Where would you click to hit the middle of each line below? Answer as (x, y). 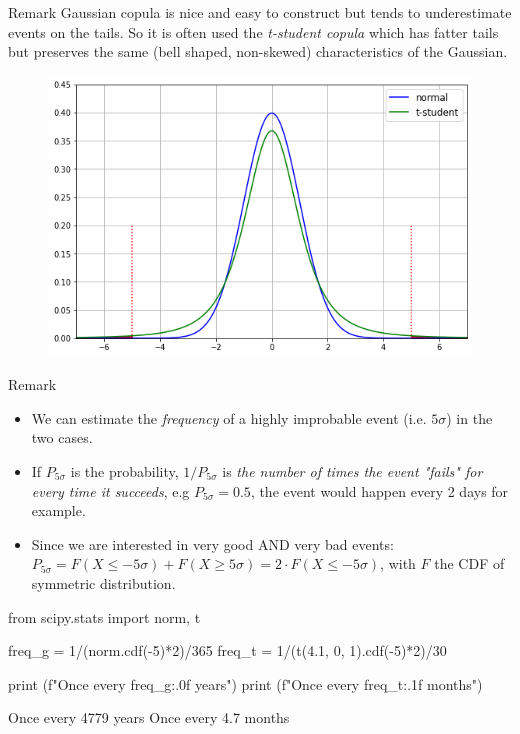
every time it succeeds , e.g (110, 490)
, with (398, 563)
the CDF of (469, 563)
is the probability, (124, 471)
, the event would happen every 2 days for (379, 490)
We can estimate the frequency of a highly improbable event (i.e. (229, 417)
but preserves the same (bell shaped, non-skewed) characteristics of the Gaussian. (258, 51)
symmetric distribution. (103, 582)
